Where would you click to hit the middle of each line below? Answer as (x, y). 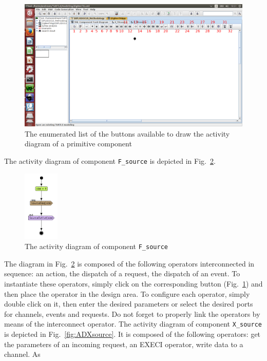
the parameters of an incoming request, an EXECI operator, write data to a (124, 344)
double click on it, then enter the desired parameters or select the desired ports (129, 304)
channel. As (22, 354)
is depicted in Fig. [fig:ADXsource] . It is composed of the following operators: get (132, 334)
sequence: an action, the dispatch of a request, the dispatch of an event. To (122, 273)
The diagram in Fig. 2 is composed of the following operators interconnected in (129, 263)
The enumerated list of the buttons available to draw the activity (127, 133)
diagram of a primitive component (78, 144)
